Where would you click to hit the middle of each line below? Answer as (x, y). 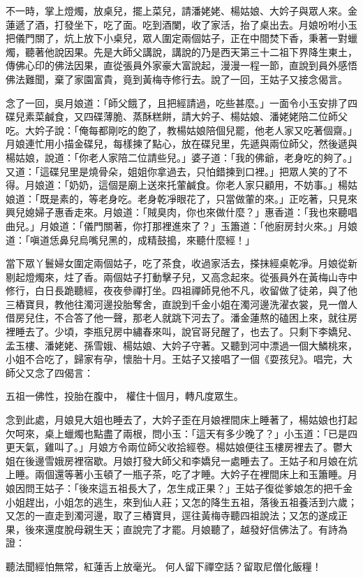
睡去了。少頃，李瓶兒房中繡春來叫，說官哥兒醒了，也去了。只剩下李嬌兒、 (186, 332)
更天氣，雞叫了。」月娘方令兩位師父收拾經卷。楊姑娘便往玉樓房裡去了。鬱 (174, 447)
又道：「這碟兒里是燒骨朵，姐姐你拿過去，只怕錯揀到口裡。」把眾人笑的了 (172, 171)
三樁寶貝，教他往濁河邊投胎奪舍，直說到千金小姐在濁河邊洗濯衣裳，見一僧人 (181, 304)
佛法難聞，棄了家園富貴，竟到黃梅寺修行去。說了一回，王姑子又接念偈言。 (177, 79)
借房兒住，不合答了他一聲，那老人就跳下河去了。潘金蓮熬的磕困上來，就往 (177, 318)
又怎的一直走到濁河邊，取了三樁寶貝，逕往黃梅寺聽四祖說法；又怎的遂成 (172, 515)
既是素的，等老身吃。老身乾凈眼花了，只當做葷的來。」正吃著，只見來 (198, 198)
